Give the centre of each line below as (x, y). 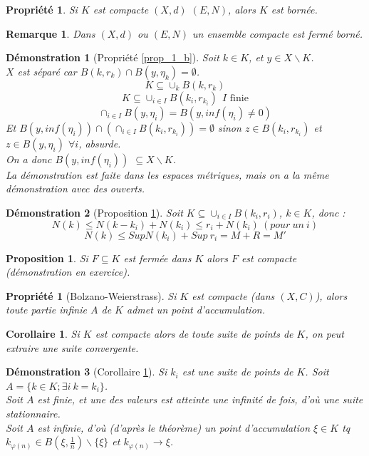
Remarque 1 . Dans (51, 33)
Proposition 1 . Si (47, 258)
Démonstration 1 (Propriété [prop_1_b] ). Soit (113, 57)
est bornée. (294, 9)
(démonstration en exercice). (68, 272)
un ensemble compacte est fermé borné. (278, 33)
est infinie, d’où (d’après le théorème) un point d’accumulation (174, 427)
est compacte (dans (233, 295)
